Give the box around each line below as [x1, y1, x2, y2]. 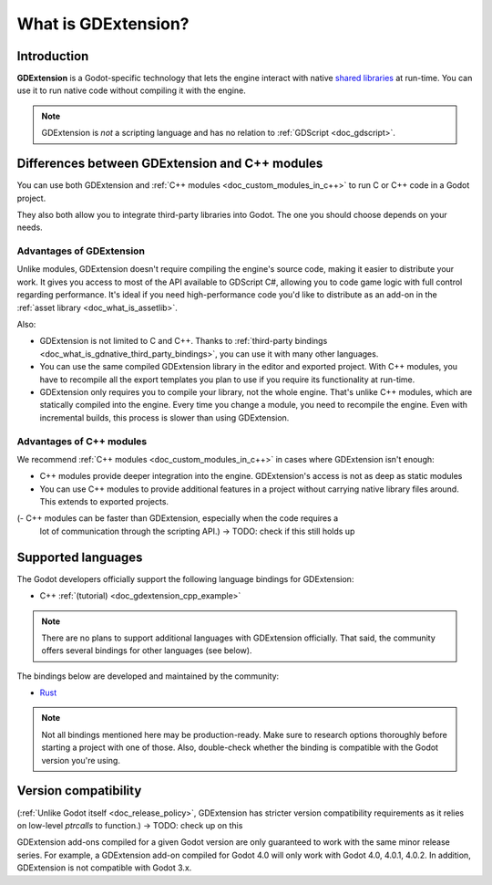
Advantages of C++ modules [16, 434, 148, 447]
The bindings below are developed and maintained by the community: [16, 671, 280, 682]
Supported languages [16, 549, 143, 565]
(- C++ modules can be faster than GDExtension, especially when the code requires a [16, 513, 339, 524]
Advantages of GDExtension [16, 245, 146, 257]
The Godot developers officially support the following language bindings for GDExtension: [16, 573, 354, 584]
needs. [16, 222, 43, 233]
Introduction [16, 48, 89, 64]
